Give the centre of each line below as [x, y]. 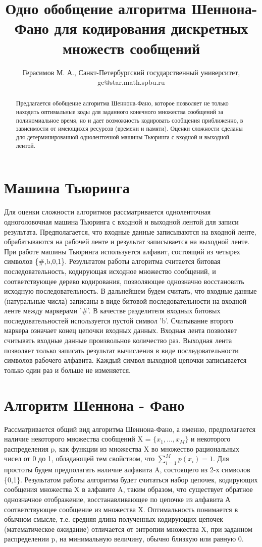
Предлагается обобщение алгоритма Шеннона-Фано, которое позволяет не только [122, 103]
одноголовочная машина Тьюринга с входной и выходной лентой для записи [121, 221]
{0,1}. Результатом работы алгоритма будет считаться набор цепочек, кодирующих [131, 479]
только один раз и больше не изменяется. [68, 370]
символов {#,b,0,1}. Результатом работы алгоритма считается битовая [112, 261]
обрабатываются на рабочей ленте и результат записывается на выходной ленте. [127, 241]
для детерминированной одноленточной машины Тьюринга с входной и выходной [123, 137]
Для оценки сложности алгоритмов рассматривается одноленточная [108, 212]
